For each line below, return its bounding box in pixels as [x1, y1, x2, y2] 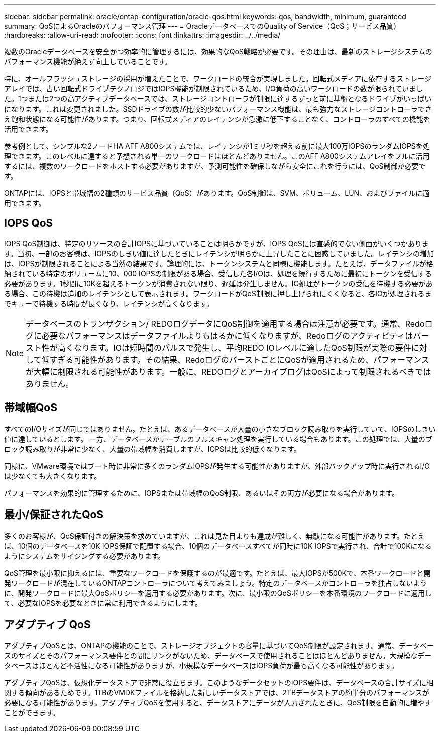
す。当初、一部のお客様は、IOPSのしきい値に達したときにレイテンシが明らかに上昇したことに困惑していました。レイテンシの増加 [4, 249, 434, 258]
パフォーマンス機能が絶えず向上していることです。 [4, 57, 172, 66]
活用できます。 [4, 125, 53, 133]
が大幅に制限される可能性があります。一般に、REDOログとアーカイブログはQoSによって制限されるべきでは [26, 366, 431, 377]
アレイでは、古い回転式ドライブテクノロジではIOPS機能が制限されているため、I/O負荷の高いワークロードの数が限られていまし [4, 84, 423, 93]
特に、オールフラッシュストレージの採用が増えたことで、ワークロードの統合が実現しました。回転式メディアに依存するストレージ [4, 74, 432, 83]
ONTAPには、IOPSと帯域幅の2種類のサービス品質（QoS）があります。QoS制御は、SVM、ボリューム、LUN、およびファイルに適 [4, 189, 430, 197]
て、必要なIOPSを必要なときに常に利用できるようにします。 [4, 598, 202, 607]
